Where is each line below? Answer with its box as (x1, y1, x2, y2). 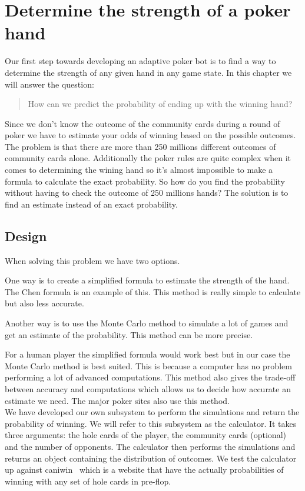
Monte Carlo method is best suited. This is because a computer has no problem (5, 359, 292, 372)
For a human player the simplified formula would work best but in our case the (5, 348, 290, 360)
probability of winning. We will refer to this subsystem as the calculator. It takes (5, 417, 297, 429)
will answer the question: (5, 78, 94, 90)
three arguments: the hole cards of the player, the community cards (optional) (5, 429, 286, 441)
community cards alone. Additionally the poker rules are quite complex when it (5, 152, 291, 164)
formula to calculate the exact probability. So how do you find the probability (5, 175, 285, 187)
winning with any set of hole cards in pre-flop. (5, 475, 171, 487)
